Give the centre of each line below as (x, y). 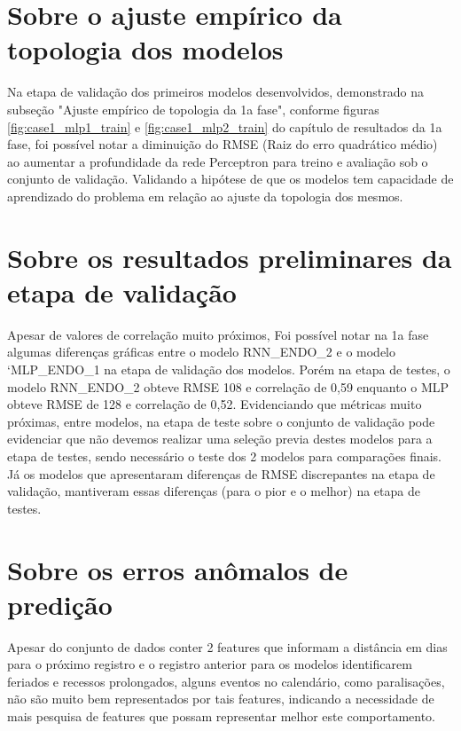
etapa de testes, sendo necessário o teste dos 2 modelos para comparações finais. (225, 456)
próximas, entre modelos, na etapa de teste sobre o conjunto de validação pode (221, 421)
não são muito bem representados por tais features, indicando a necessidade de (221, 699)
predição (60, 604)
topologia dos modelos (145, 49)
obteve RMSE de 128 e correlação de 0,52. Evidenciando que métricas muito (215, 404)
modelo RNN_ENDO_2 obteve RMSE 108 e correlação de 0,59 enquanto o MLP (228, 386)
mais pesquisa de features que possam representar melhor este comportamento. (222, 716)
